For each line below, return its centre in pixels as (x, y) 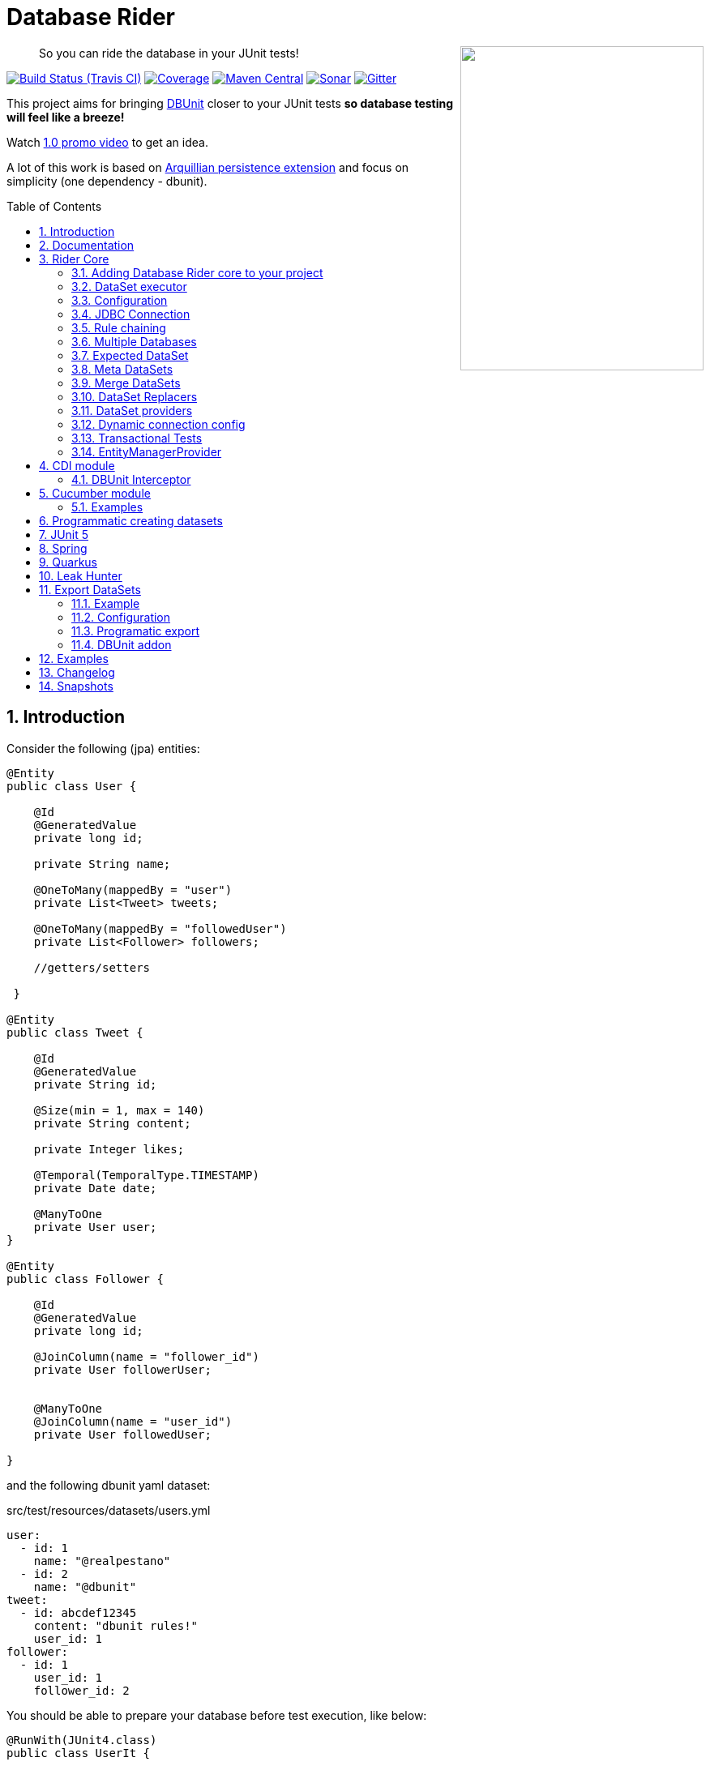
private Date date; (95, 1188)
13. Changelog (77, 672)
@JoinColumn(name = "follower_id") (146, 1356)
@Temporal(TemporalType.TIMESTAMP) (146, 1175)
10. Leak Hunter (81, 575)
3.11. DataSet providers (132, 410)
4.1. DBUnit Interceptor (131, 479)
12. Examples (74, 658)
